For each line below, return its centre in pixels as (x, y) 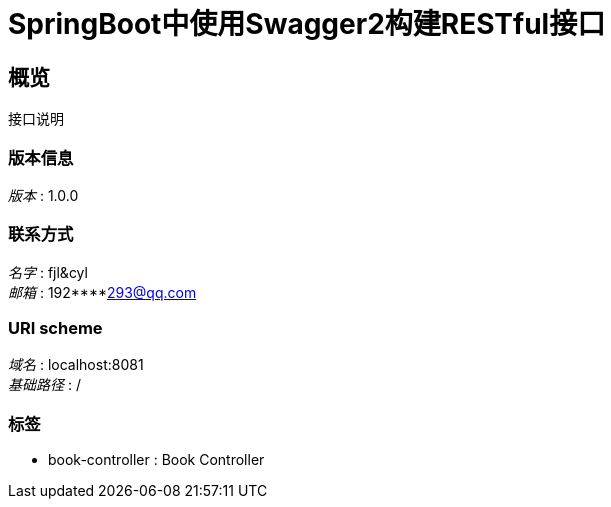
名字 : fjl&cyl (48, 272)
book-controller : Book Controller (156, 460)
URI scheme (55, 328)
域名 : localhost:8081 (76, 365)
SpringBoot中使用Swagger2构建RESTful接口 (307, 24)
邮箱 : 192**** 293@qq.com (102, 292)
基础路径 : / (44, 385)
